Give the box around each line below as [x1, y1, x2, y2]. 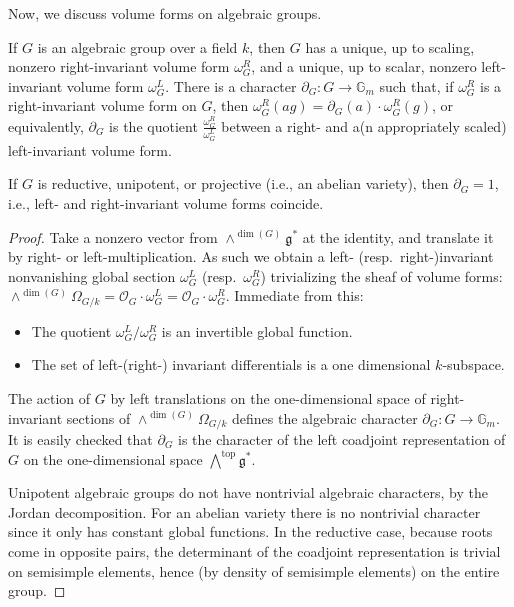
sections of [66, 407, 131, 428]
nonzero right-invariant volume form [8, 56, 230, 77]
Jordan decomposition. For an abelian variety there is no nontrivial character [8, 501, 481, 522]
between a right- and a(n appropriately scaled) [221, 115, 507, 136]
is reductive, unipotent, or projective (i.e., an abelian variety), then [37, 173, 449, 194]
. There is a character [165, 75, 297, 96]
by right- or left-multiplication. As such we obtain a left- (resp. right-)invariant [8, 246, 494, 267]
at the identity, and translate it [302, 226, 494, 247]
